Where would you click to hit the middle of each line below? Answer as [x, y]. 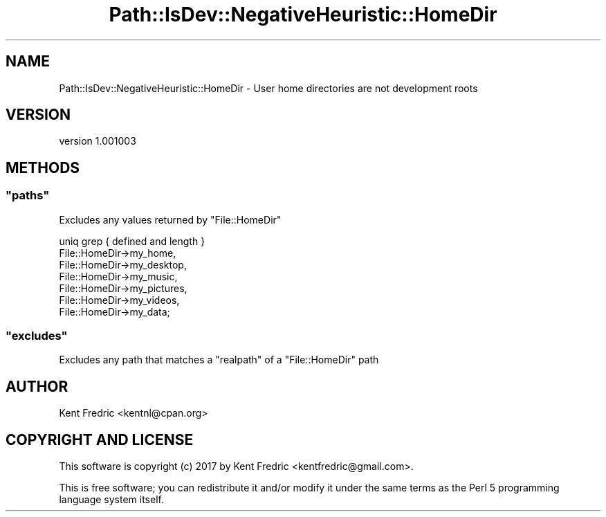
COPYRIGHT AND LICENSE [100, 439]
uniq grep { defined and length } [132, 241]
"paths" [28, 196]
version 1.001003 [98, 141]
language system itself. [111, 500]
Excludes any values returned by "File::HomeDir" [170, 219]
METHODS [43, 167]
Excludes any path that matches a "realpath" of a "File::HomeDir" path [219, 360]
